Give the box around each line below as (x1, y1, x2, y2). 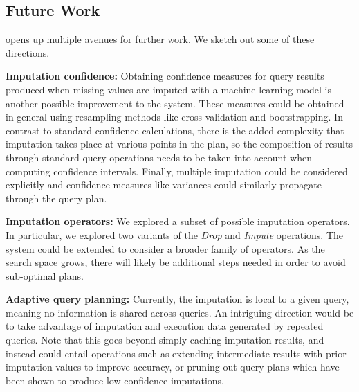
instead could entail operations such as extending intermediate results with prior (6, 346, 347, 360)
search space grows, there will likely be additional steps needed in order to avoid (6, 255, 346, 269)
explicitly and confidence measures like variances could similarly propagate (6, 177, 322, 192)
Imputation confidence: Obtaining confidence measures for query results (6, 69, 324, 83)
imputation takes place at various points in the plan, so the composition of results (6, 136, 353, 151)
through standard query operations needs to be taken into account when (6, 150, 312, 164)
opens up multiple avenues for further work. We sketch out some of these (6, 32, 315, 46)
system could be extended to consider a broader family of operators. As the (6, 241, 325, 256)
